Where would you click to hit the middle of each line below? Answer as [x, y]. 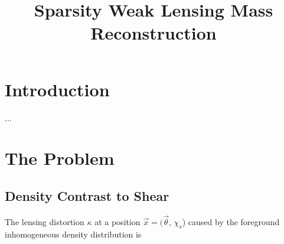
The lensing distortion [45, 221]
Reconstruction [154, 33]
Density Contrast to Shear [87, 195]
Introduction [57, 89]
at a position [117, 221]
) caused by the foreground [231, 221]
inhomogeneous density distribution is [73, 234]
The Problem [60, 158]
